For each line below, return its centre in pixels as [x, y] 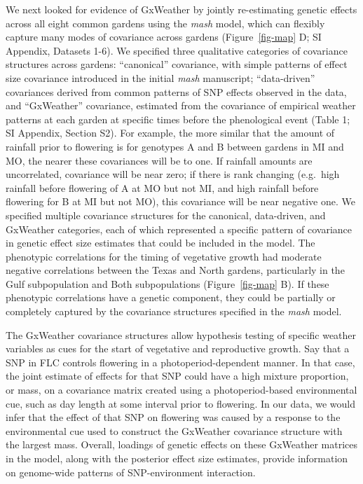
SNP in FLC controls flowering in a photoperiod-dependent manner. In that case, [180, 362]
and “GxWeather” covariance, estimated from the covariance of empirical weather [181, 105]
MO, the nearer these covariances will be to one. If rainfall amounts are [159, 160]
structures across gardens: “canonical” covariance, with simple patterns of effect [177, 64]
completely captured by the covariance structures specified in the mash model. [174, 311]
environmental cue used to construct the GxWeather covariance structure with [174, 430]
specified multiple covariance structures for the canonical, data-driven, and [166, 215]
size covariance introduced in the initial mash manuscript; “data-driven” [160, 77]
